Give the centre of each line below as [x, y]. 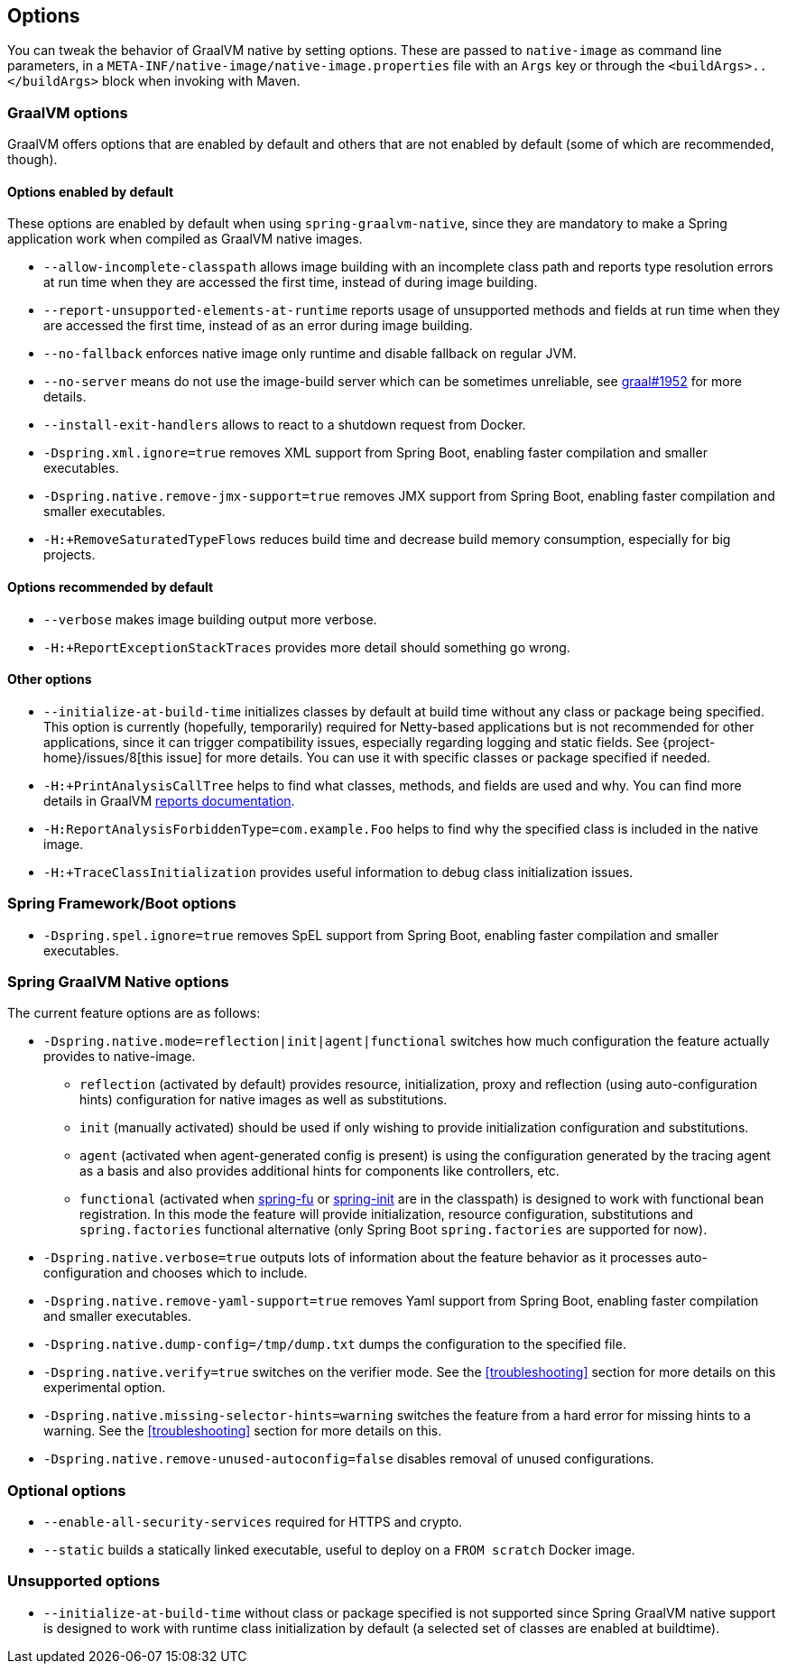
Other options [50, 679]
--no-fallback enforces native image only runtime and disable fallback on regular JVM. [310, 354]
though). [32, 160]
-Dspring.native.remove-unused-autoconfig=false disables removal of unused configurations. [349, 1459]
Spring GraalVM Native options [118, 981]
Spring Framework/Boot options [122, 904]
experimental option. [105, 1388]
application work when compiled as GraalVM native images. [185, 239]
